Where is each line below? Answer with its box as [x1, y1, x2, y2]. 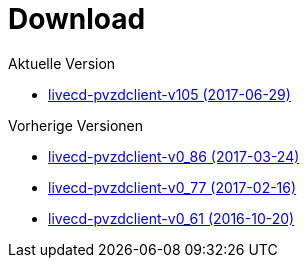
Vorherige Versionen [8, 116, 144, 134]
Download [8, 2, 146, 36]
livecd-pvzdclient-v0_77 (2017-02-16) [48, 178, 297, 196]
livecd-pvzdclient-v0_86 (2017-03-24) [48, 147, 300, 165]
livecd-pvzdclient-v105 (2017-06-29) [48, 85, 291, 103]
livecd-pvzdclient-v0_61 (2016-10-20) [48, 209, 295, 227]
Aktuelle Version [8, 54, 116, 72]
